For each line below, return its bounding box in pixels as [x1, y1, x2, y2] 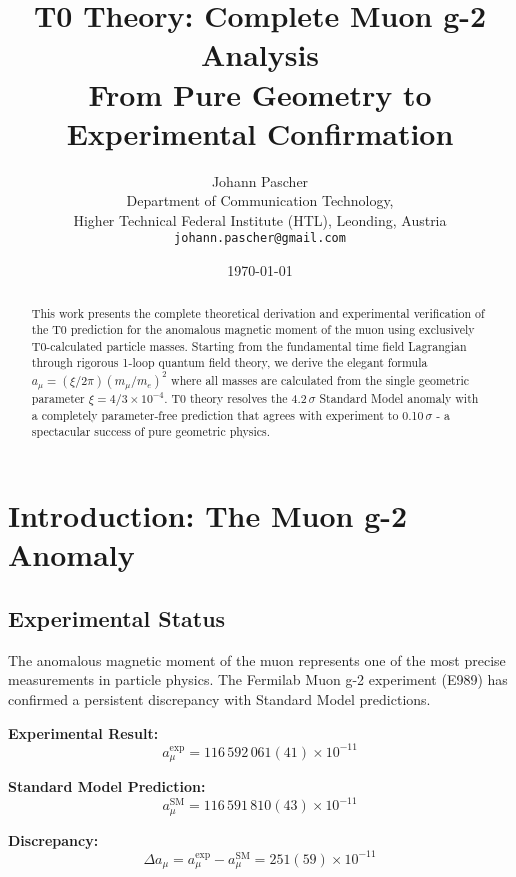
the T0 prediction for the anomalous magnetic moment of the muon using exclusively [31, 321, 475, 338]
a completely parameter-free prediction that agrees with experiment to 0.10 [31, 406, 424, 423]
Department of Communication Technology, [126, 190, 394, 211]
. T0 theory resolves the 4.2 [164, 390, 307, 407]
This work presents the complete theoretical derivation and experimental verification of [31, 304, 485, 321]
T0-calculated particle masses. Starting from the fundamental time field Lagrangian [31, 337, 467, 354]
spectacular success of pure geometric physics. [31, 423, 271, 440]
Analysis [200, 34, 320, 75]
